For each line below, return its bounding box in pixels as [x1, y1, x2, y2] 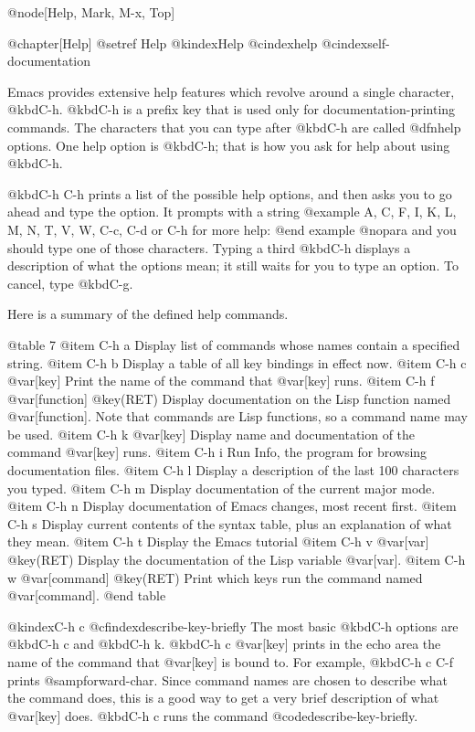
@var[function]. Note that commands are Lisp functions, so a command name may [7, 407, 468, 426]
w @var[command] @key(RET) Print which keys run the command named [7, 568, 423, 587]
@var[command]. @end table [7, 586, 166, 605]
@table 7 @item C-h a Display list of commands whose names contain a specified [7, 334, 460, 354]
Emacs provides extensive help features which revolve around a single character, [7, 81, 455, 101]
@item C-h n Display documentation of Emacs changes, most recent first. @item [7, 496, 457, 515]
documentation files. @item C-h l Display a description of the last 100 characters [7, 461, 459, 480]
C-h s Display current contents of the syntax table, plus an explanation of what [7, 514, 452, 533]
